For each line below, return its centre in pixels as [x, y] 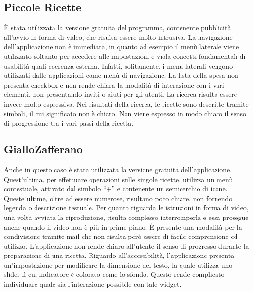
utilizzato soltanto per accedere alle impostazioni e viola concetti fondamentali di [125, 56]
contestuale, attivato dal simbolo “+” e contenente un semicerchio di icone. [116, 189]
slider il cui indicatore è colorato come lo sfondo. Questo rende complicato [114, 274]
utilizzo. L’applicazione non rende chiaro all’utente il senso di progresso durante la [126, 246]
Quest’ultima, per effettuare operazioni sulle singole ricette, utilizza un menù [118, 179]
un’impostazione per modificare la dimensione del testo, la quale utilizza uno [118, 265]
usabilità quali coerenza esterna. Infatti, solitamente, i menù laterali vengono [118, 65]
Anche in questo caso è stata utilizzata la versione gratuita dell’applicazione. [118, 169]
